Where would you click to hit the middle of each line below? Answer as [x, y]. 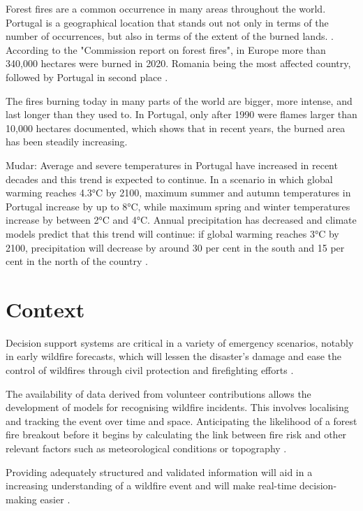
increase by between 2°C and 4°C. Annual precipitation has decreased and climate [181, 220]
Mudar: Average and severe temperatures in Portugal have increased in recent [172, 165]
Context [45, 309]
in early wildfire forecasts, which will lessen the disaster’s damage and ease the [173, 356]
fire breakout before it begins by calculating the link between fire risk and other [176, 434]
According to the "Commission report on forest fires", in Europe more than [166, 49]
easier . [55, 499]
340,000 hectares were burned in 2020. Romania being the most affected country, [178, 63]
